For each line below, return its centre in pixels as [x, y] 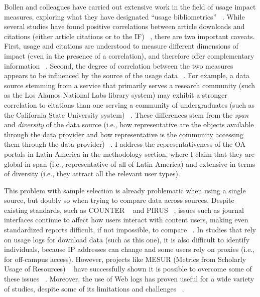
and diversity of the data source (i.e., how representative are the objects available [129, 124]
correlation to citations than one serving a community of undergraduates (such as [129, 104]
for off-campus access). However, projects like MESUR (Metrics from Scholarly [125, 259]
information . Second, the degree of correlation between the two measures [119, 65]
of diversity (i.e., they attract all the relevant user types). [92, 174]
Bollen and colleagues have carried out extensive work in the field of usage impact [130, 7]
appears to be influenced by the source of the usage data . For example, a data [127, 75]
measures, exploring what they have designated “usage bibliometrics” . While [124, 16]
